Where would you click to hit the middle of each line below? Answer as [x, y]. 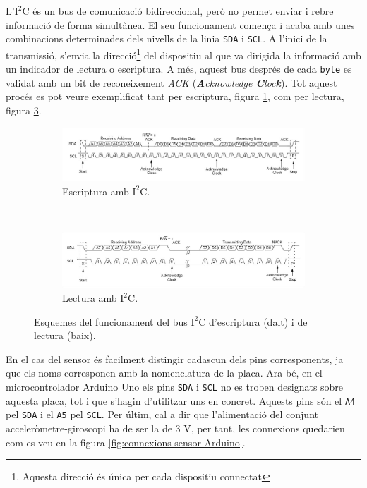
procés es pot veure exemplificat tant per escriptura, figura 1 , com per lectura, [175, 96]
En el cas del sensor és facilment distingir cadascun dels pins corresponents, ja [175, 359]
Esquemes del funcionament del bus [111, 321]
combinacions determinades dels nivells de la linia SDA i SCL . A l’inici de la [167, 38]
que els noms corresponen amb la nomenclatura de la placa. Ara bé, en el [164, 373]
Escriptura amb [96, 191]
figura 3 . [24, 110]
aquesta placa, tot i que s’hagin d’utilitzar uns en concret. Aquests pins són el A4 [181, 400]
